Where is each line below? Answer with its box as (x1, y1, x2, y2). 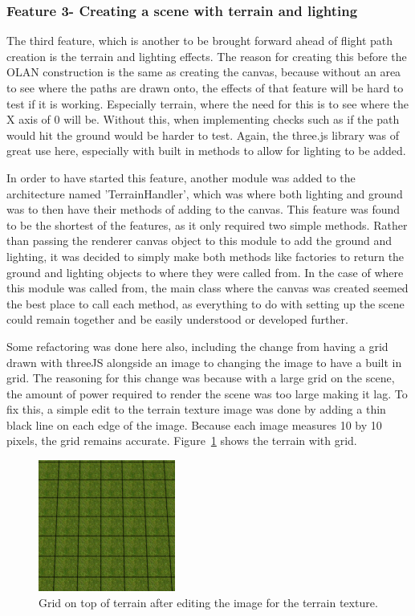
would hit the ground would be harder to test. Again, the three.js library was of (6, 126, 399, 143)
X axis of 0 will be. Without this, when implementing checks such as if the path (6, 111, 400, 128)
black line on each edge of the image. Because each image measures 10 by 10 (6, 416, 382, 433)
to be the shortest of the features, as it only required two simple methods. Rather (6, 216, 408, 233)
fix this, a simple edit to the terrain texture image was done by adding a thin (6, 401, 386, 418)
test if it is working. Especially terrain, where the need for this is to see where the (6, 95, 409, 112)
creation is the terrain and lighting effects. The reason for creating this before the (6, 47, 407, 64)
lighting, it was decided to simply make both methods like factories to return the (6, 247, 405, 264)
